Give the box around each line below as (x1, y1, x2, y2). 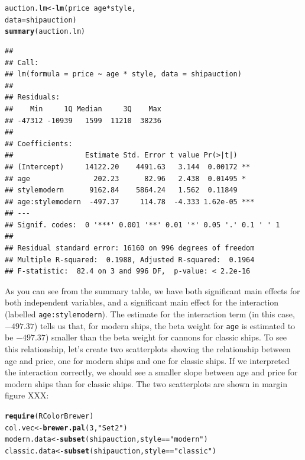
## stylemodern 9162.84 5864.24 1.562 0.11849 (5, 186, 238, 195)
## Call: (5, 58, 39, 67)
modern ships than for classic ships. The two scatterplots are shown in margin (5, 377, 288, 390)
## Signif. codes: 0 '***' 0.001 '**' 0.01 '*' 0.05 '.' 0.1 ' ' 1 (5, 220, 280, 229)
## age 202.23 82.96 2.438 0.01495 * (5, 174, 246, 183)
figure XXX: (5, 389, 49, 401)
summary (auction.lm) (5, 27, 86, 36)
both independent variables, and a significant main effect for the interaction (5, 296, 279, 308)
